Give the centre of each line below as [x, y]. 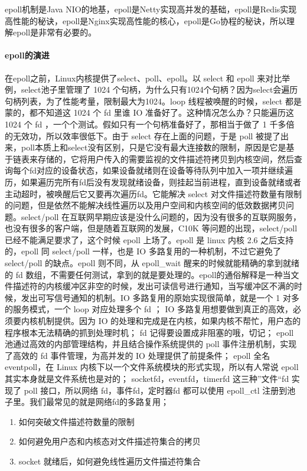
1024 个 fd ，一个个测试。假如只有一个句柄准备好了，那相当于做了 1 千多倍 [150, 124]
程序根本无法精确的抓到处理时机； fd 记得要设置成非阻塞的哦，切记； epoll [149, 332]
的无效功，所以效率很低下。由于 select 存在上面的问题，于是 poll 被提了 [143, 135]
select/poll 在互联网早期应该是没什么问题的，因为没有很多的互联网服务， [161, 216]
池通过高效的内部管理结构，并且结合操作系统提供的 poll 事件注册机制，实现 [151, 344]
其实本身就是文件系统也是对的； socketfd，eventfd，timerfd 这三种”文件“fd [147, 379]
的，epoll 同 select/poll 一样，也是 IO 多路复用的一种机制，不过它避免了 [143, 251]
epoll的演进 [27, 55]
